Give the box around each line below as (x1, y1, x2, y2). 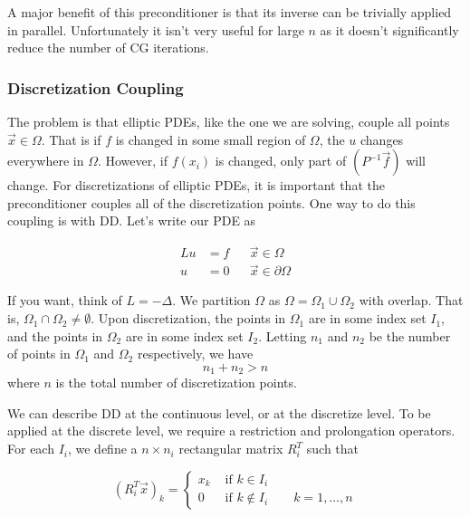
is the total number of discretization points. (55, 373, 297, 392)
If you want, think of (7, 291, 122, 310)
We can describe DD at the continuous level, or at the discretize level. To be (7, 403, 431, 422)
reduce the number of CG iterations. (7, 38, 209, 57)
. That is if (41, 129, 101, 148)
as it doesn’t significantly (320, 20, 459, 39)
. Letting (258, 326, 307, 345)
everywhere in (7, 151, 84, 170)
